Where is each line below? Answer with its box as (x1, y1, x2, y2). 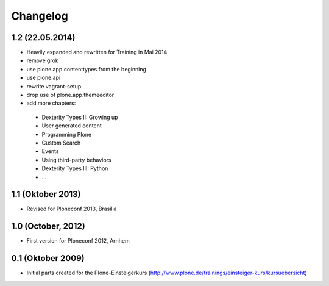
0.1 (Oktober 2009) (11, 253, 85, 263)
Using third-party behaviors (41, 156, 111, 163)
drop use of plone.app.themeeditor (26, 91, 115, 99)
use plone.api (26, 74, 61, 82)
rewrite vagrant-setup (26, 82, 82, 90)
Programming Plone (41, 130, 91, 138)
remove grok (26, 57, 58, 64)
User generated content (41, 122, 102, 129)
